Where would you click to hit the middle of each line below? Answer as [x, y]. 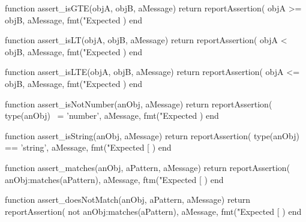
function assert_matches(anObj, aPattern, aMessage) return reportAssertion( [148, 167]
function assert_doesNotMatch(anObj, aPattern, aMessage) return [128, 199]
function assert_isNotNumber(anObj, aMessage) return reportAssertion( [139, 103]
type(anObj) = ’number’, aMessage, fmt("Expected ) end [112, 115]
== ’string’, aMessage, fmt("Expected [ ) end [88, 147]
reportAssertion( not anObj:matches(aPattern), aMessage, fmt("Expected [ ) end [153, 211]
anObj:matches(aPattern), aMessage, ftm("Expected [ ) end [114, 179]
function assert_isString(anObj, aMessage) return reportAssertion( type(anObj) [152, 135]
